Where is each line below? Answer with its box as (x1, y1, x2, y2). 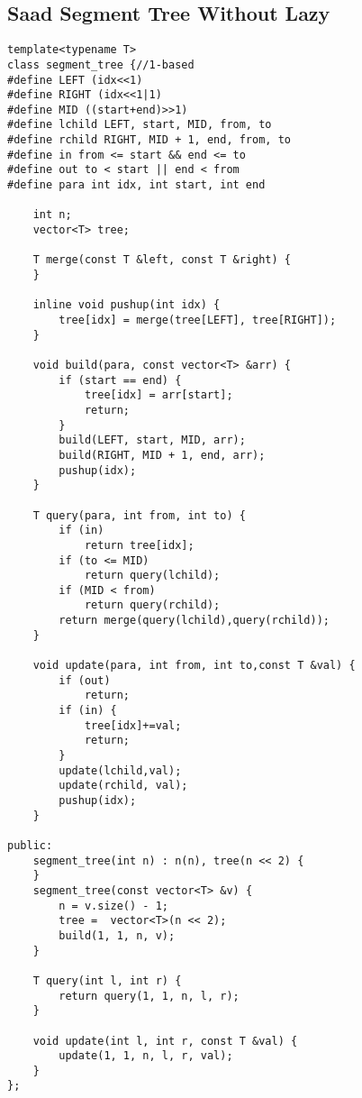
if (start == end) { (59, 373, 182, 387)
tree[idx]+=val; (84, 718, 182, 732)
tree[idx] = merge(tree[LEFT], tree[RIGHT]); (59, 314, 337, 327)
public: (7, 838, 53, 852)
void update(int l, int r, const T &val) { (32, 1034, 298, 1048)
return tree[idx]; (84, 538, 195, 552)
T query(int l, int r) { (32, 974, 182, 987)
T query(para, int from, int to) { (32, 508, 246, 522)
